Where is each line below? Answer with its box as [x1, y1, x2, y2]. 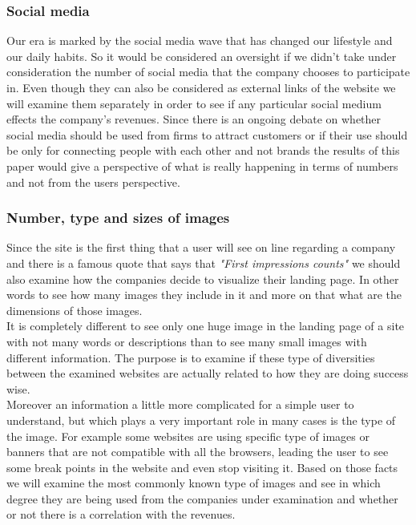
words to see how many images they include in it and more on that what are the [6, 286, 402, 303]
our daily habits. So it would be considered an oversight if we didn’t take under [6, 47, 397, 64]
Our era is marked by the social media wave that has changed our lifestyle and [6, 32, 393, 49]
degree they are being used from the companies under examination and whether [6, 490, 398, 507]
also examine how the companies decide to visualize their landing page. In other [6, 270, 399, 287]
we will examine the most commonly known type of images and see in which [6, 475, 381, 491]
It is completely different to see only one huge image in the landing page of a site [6, 317, 405, 334]
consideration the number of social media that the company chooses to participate [6, 63, 410, 80]
